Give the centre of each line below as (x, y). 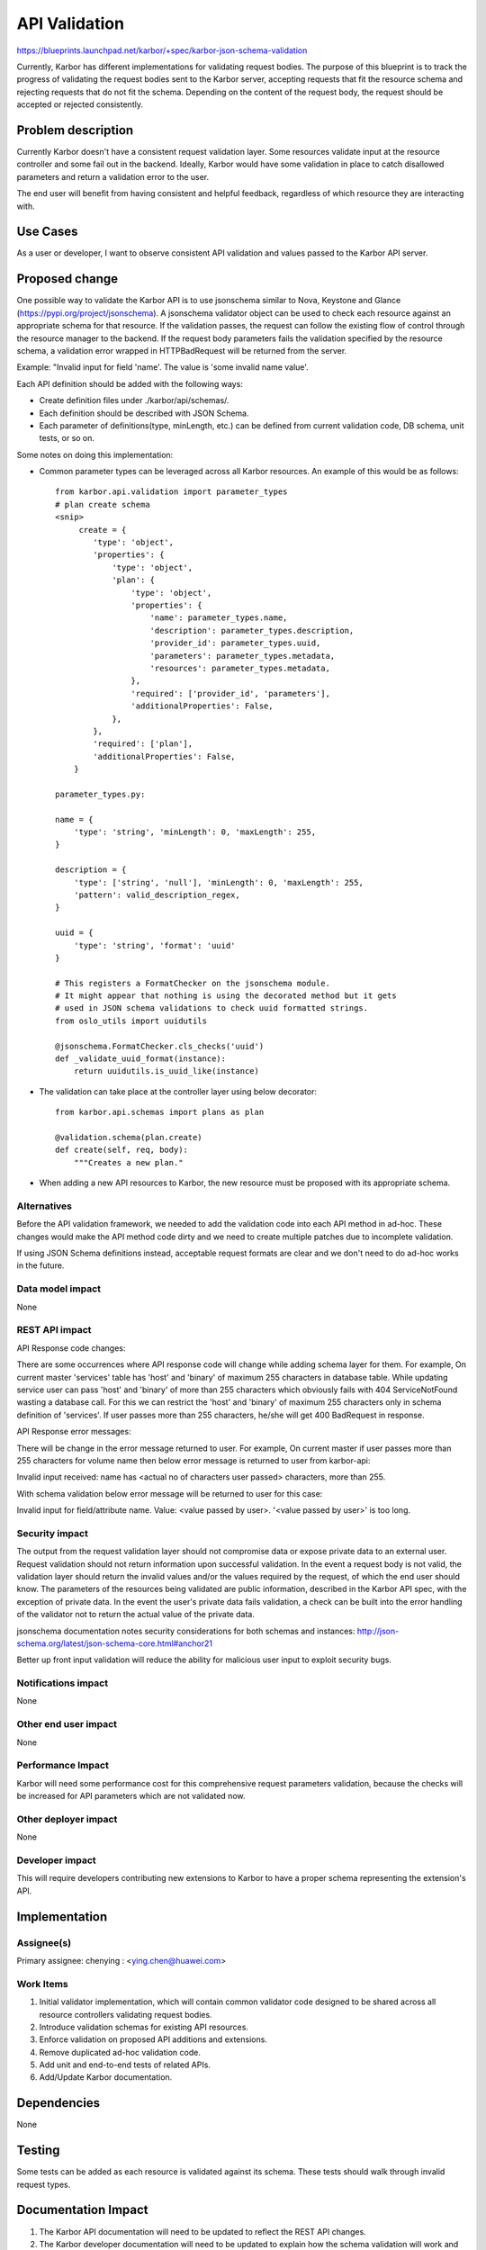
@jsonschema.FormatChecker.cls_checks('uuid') (160, 1046)
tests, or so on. (67, 438)
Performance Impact (63, 1766)
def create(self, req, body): (122, 1150)
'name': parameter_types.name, (219, 618)
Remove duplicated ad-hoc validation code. (120, 2052)
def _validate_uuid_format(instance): (141, 1059)
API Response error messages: (74, 1432)
